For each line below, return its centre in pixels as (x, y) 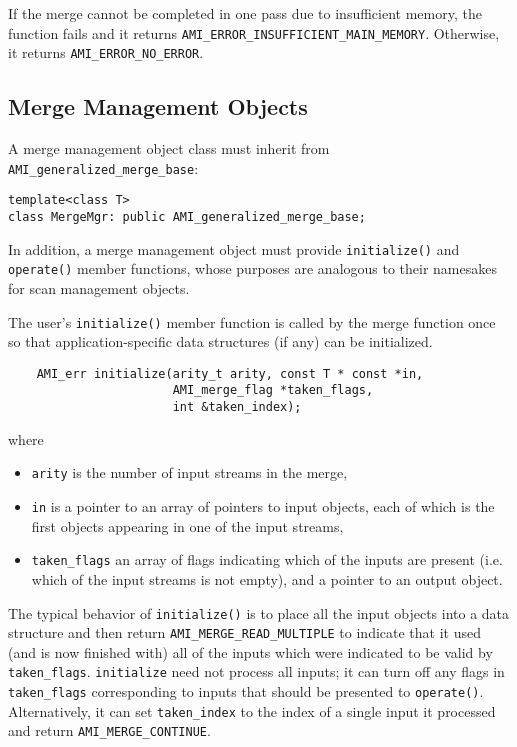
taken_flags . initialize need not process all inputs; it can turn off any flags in (256, 671)
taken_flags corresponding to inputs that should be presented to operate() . (246, 691)
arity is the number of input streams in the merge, (189, 472)
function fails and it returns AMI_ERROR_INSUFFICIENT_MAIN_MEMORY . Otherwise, (254, 32)
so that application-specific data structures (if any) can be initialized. (220, 341)
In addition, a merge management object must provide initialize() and (234, 248)
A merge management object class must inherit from (169, 148)
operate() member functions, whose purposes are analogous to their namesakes (252, 268)
